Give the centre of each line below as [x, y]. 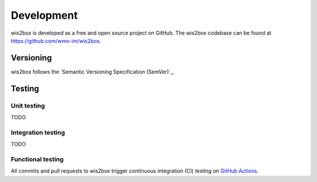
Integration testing [38, 132]
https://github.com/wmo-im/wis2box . [56, 41]
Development [44, 15]
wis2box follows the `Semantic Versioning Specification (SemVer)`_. [93, 72]
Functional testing [37, 159]
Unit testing [28, 106]
